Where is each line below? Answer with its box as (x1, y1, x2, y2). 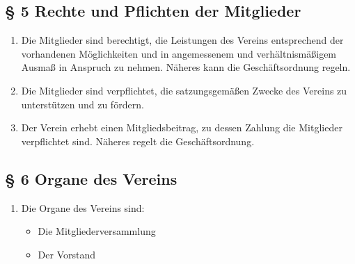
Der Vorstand (38, 247, 96, 261)
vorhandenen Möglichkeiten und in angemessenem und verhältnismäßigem (21, 46, 337, 60)
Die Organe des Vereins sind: (21, 200, 145, 215)
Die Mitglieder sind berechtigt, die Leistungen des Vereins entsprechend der (21, 33, 344, 47)
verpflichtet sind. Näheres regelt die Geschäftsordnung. (21, 133, 255, 148)
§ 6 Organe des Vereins (5, 167, 177, 189)
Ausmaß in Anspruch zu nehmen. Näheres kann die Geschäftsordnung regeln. (21, 60, 351, 74)
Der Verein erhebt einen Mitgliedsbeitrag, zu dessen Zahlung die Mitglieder (21, 120, 342, 135)
